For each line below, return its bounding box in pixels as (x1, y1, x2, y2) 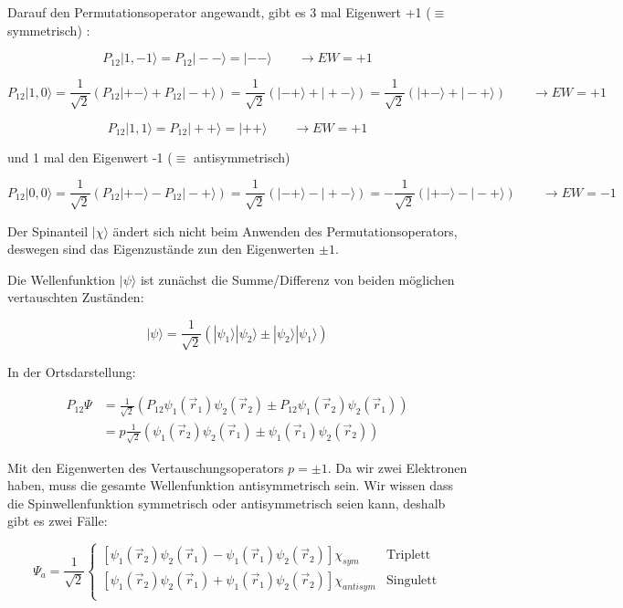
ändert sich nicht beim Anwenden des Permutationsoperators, (112, 221, 458, 240)
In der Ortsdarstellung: (7, 362, 136, 381)
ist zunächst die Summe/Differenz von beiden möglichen (140, 269, 455, 288)
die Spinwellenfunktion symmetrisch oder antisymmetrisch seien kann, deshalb (7, 493, 446, 512)
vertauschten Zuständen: (7, 288, 144, 307)
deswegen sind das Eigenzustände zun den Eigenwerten (7, 239, 315, 258)
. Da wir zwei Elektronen (327, 457, 468, 477)
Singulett (385, 574, 438, 588)
